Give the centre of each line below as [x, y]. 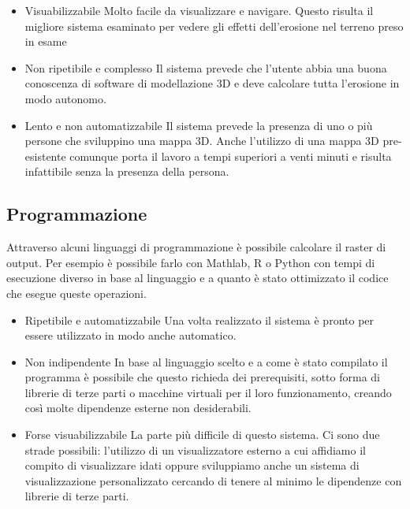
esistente [45, 156]
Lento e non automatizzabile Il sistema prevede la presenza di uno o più [199, 125]
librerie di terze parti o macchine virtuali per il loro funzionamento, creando [208, 392]
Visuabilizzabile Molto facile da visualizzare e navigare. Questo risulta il [199, 10]
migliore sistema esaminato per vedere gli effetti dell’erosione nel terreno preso [214, 26]
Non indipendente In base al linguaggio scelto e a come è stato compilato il [206, 361]
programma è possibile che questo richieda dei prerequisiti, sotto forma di [202, 377]
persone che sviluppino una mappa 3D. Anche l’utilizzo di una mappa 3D [202, 141]
